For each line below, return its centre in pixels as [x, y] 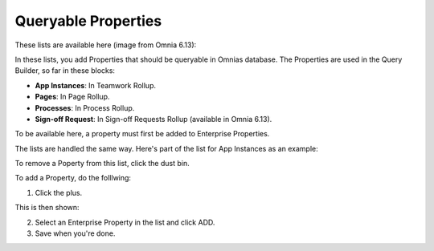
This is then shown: [47, 208]
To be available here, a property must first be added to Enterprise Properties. [142, 134]
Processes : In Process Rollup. [85, 107]
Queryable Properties [88, 21]
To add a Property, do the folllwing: [73, 178]
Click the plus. [59, 192]
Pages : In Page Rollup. [72, 97]
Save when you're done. [75, 233]
